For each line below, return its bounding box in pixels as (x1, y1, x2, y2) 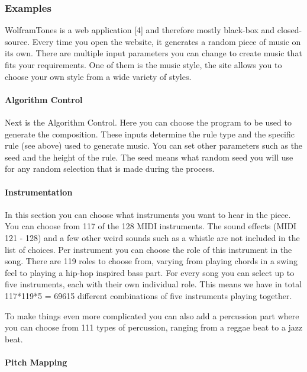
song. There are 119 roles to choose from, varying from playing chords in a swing (5, 255, 298, 267)
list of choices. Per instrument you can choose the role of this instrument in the (5, 243, 292, 255)
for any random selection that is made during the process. (5, 162, 215, 175)
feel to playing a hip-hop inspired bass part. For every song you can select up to (5, 266, 295, 278)
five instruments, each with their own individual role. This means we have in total (5, 278, 302, 290)
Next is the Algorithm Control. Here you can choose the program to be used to (5, 116, 292, 128)
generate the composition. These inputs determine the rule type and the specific (5, 127, 295, 140)
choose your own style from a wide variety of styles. (5, 70, 192, 82)
